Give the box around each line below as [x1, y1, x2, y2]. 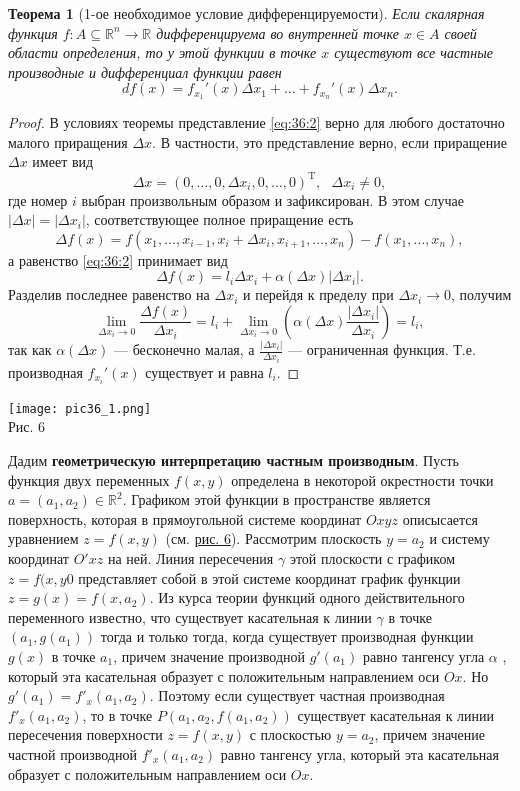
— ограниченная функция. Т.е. [288, 339, 476, 360]
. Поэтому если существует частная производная [149, 685, 445, 706]
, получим [451, 284, 512, 305]
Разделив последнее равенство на [8, 284, 210, 305]
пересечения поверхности [8, 724, 163, 745]
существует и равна [145, 361, 264, 382]
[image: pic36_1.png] [8, 401, 152, 416]
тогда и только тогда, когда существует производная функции [100, 626, 474, 647]
